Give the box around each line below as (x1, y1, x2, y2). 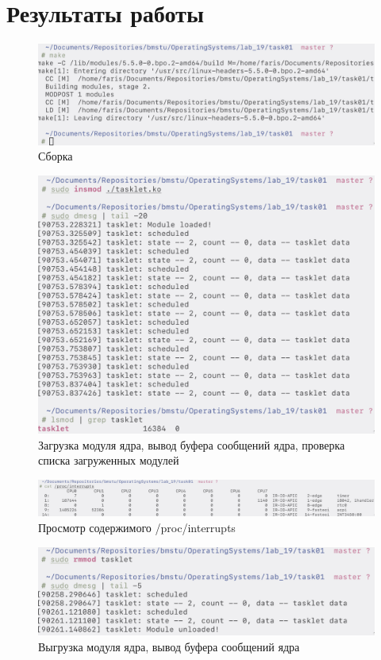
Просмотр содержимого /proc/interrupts (38, 519, 236, 536)
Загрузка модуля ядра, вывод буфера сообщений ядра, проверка (38, 436, 345, 453)
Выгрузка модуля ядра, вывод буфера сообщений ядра (38, 639, 300, 655)
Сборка (38, 148, 73, 164)
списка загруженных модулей (38, 452, 179, 469)
